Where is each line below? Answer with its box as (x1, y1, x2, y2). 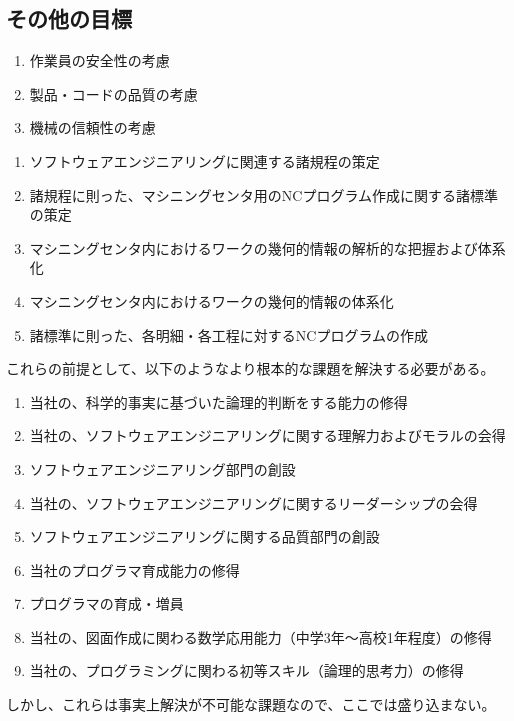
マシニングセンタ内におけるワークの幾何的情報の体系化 (29, 290, 394, 311)
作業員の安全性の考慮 (29, 50, 170, 71)
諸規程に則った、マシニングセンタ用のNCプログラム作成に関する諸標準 (29, 184, 498, 205)
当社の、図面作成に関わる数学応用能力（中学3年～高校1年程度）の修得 (29, 626, 492, 647)
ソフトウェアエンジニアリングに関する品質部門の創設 (29, 526, 380, 547)
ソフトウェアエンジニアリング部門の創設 (29, 458, 296, 479)
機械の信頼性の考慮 (29, 117, 156, 138)
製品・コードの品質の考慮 (29, 83, 198, 104)
